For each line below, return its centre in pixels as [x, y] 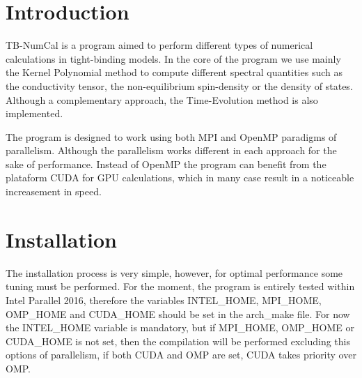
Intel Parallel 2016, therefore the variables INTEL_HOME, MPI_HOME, [164, 300]
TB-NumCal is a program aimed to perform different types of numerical [159, 45]
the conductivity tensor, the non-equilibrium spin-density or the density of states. [179, 85]
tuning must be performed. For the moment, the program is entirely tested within [180, 286]
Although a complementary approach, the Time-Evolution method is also [162, 99]
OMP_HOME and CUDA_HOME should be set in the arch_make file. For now [178, 313]
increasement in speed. [54, 191]
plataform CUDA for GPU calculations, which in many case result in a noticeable [180, 177]
